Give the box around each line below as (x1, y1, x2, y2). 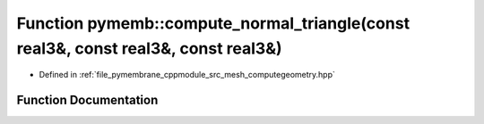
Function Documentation (16, 93, 159, 108)
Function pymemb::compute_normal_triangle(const (16, 13, 411, 33)
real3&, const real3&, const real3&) (16, 38, 282, 58)
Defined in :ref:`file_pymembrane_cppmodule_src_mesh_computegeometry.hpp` (39, 70, 336, 80)
